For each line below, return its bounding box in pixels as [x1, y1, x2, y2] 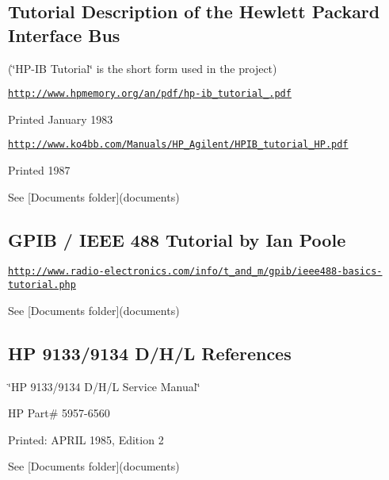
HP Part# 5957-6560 [8, 405, 110, 421]
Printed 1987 [8, 162, 71, 179]
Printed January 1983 [8, 110, 113, 127]
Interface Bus [8, 22, 120, 47]
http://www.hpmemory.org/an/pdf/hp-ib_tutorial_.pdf [8, 88, 292, 100]
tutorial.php [8, 279, 76, 291]
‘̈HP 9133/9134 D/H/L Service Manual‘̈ [8, 378, 200, 394]
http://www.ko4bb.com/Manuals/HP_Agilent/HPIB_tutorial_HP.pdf [8, 139, 349, 151]
